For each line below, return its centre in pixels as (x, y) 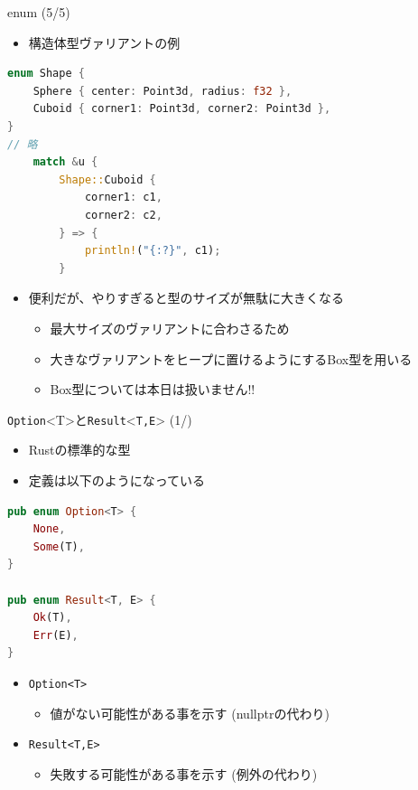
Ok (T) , (52, 618)
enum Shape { (46, 74)
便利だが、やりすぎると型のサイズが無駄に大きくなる (186, 298)
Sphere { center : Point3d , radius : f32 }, (163, 91)
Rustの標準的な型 (79, 450)
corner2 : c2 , (123, 215)
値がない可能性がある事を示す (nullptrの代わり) (190, 713)
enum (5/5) (39, 12)
